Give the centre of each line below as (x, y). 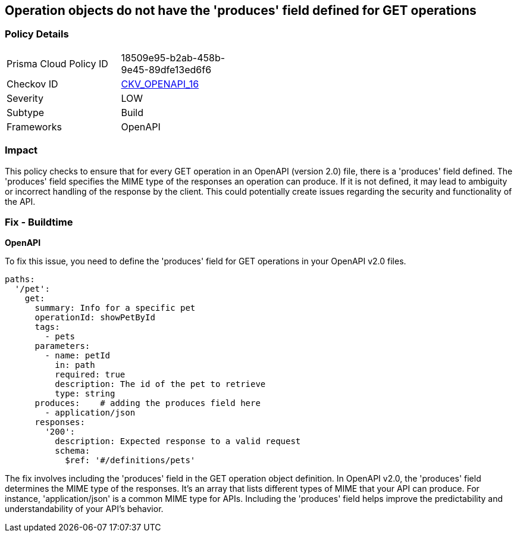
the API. (20, 201)
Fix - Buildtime (39, 222)
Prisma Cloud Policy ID (57, 63)
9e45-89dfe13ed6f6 (166, 69)
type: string (85, 394)
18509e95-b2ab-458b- (173, 57)
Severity (25, 98)
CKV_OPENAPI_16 (160, 84)
